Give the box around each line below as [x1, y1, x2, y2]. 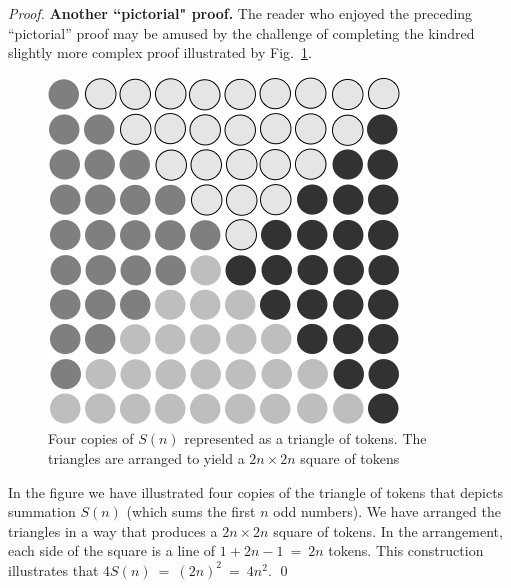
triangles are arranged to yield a [48, 447, 245, 468]
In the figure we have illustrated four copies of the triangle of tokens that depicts [8, 481, 504, 502]
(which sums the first [126, 501, 256, 522]
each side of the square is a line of [8, 540, 216, 561]
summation [8, 501, 76, 522]
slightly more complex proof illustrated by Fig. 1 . [8, 42, 312, 63]
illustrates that [8, 559, 99, 580]
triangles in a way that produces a [8, 520, 218, 541]
